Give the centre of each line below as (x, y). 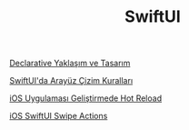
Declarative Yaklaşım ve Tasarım (70, 63)
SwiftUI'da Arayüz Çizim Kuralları (71, 81)
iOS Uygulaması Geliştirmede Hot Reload (85, 98)
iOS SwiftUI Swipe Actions (59, 116)
